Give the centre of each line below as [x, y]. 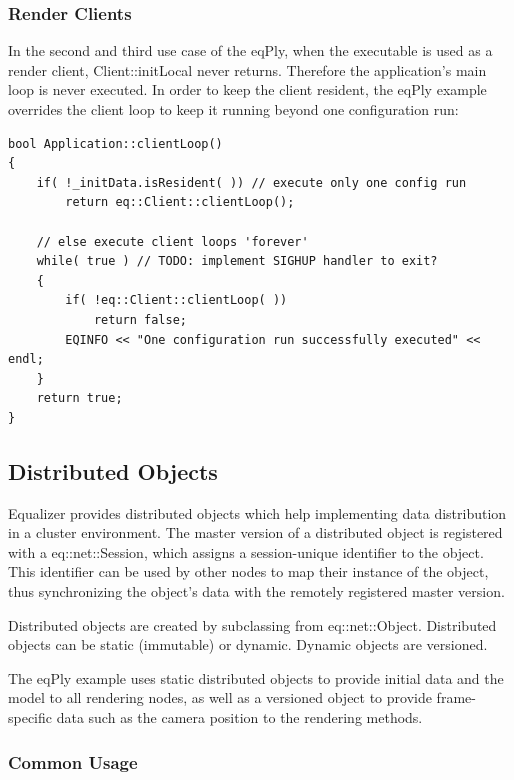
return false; [140, 319]
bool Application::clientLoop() [115, 143]
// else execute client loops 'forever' [172, 241]
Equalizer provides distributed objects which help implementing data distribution [257, 512]
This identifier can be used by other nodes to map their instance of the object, [248, 571]
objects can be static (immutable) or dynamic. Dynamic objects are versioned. [248, 644]
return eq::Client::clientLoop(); [180, 202]
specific [30, 717]
